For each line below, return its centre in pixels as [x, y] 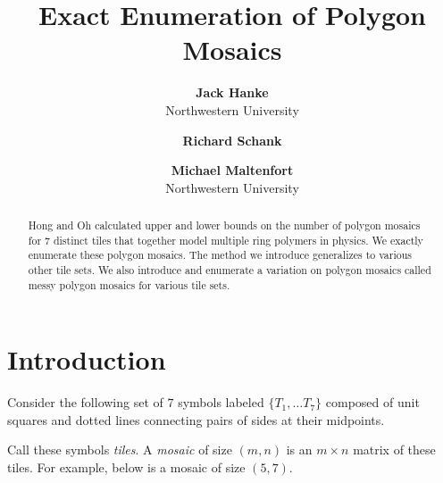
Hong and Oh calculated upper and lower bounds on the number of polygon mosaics [224, 225]
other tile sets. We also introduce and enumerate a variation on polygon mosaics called [230, 270]
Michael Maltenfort [232, 170]
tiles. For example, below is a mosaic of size [126, 467]
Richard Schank [232, 140]
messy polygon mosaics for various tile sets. [129, 284]
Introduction [87, 359]
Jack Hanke [232, 92]
